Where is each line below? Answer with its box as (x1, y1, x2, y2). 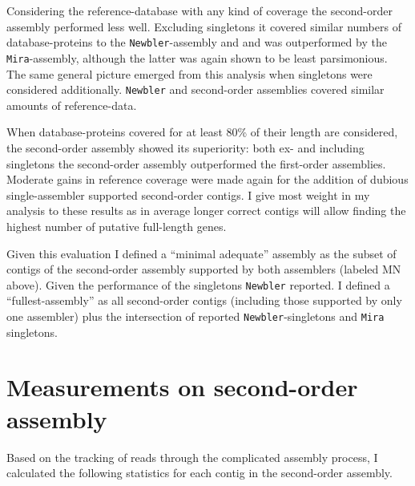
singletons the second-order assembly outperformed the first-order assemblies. (6, 155, 386, 172)
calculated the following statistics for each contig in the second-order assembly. (6, 464, 393, 481)
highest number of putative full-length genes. (6, 217, 227, 234)
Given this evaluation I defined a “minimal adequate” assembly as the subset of (6, 245, 397, 261)
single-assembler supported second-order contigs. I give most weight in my (6, 186, 370, 203)
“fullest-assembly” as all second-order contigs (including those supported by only (6, 292, 402, 309)
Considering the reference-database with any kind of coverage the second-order (6, 2, 393, 18)
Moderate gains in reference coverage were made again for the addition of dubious (6, 171, 409, 188)
